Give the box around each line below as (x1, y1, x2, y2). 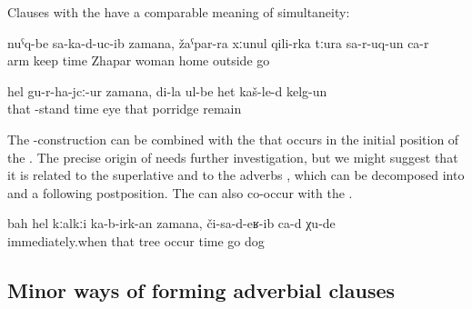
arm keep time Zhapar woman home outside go (7, 51, 270, 70)
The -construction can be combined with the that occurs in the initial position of (7, 129, 459, 148)
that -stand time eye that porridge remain (7, 99, 242, 118)
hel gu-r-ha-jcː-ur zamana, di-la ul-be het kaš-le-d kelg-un (7, 81, 327, 100)
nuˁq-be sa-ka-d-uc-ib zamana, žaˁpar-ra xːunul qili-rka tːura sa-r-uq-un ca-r (7, 33, 429, 52)
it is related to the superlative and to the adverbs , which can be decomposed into (7, 165, 465, 184)
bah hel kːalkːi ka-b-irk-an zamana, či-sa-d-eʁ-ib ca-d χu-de (7, 214, 336, 233)
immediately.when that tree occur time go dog (7, 231, 265, 250)
